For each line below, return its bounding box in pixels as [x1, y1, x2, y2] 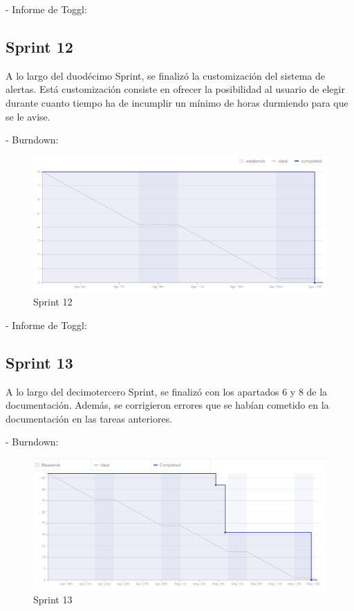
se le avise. [6, 109, 50, 123]
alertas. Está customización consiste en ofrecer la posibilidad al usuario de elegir [6, 82, 345, 96]
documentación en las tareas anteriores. [6, 411, 173, 425]
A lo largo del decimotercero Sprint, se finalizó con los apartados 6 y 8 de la [6, 384, 328, 398]
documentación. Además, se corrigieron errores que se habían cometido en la [6, 398, 329, 412]
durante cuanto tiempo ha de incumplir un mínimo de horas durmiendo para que [6, 95, 348, 109]
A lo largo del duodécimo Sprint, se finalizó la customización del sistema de [6, 68, 325, 82]
